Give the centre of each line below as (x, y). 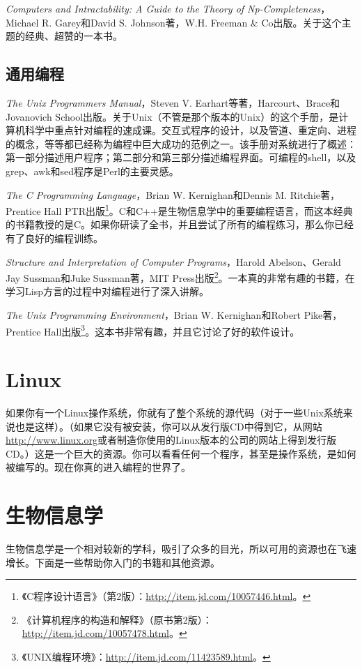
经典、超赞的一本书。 (73, 36)
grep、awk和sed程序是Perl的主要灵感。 (92, 171)
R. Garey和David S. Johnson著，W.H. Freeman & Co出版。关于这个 (192, 22)
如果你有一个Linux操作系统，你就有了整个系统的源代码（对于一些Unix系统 (174, 412)
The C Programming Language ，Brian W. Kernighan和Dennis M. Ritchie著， (173, 194)
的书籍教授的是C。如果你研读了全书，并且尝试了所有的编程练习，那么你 (170, 224)
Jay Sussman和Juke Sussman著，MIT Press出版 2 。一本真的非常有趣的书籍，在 (180, 277)
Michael (22, 22)
